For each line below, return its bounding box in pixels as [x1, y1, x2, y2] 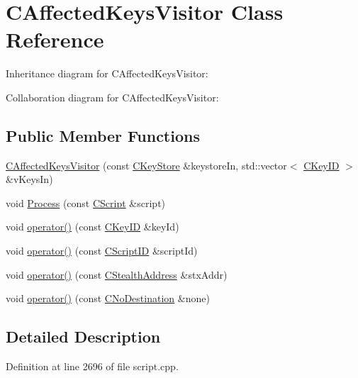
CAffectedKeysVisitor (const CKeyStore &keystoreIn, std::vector [6, 157, 287, 172]
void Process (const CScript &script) [6, 195, 166, 210]
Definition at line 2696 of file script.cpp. [6, 359, 179, 374]
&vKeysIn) [6, 172, 53, 187]
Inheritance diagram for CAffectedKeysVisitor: [6, 66, 208, 81]
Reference [6, 25, 104, 54]
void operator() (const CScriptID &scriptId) [6, 243, 198, 258]
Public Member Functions [6, 124, 200, 146]
